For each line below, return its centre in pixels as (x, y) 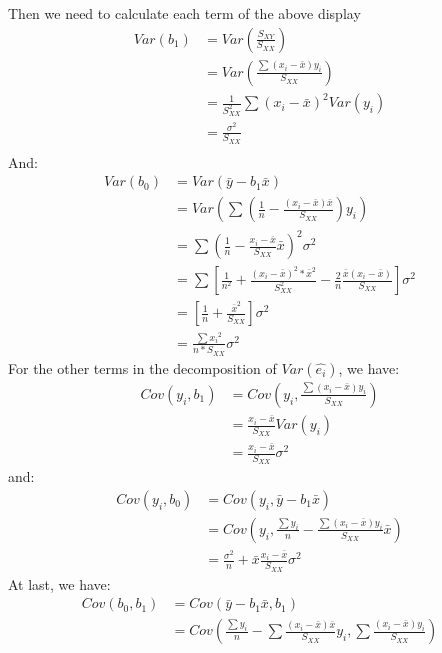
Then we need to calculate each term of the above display (184, 13)
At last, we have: (59, 583)
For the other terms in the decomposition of (142, 367)
